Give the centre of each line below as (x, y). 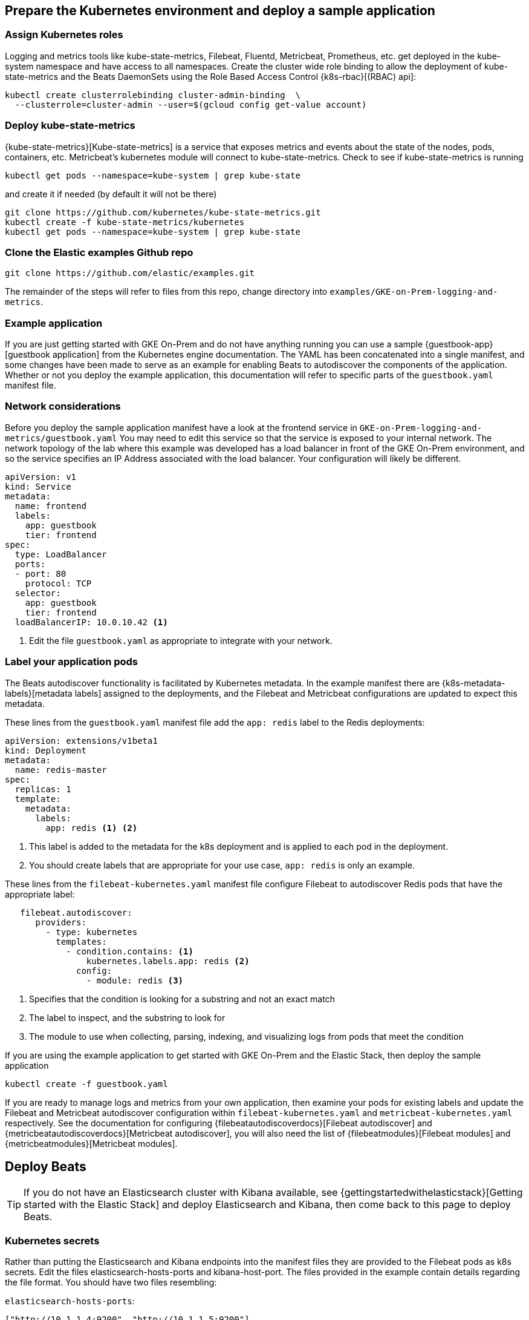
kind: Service (38, 486)
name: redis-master (61, 770)
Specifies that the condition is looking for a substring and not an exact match (182, 999)
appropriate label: (40, 894)
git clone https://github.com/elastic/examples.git (130, 273)
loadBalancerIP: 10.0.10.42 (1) (91, 622)
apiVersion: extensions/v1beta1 (81, 740)
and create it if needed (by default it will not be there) (111, 194)
